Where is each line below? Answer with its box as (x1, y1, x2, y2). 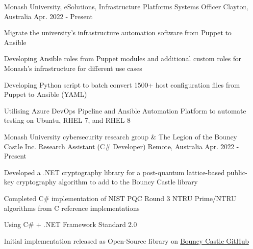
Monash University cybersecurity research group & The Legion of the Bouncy (4, 131, 237, 141)
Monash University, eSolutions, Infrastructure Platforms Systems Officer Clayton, (4, 1, 249, 11)
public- (227, 167, 248, 177)
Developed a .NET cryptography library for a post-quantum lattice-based (4, 167, 225, 177)
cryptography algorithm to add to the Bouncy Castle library (16, 177, 198, 187)
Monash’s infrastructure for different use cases (4, 63, 142, 73)
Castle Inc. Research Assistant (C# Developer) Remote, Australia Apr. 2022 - (4, 141, 239, 151)
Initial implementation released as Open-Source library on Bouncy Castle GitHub (4, 235, 249, 246)
